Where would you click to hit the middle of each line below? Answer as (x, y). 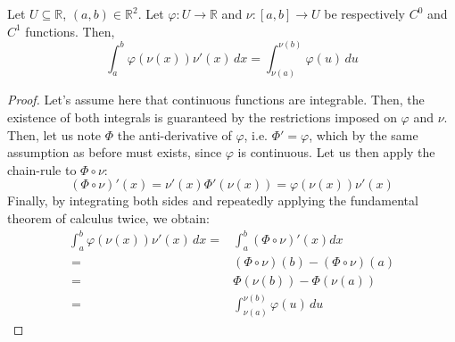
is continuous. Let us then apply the (336, 152)
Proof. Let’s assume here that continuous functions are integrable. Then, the (216, 100)
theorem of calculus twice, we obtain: (108, 218)
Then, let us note (54, 134)
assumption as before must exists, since (115, 152)
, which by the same (364, 134)
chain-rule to (42, 169)
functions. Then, (70, 31)
